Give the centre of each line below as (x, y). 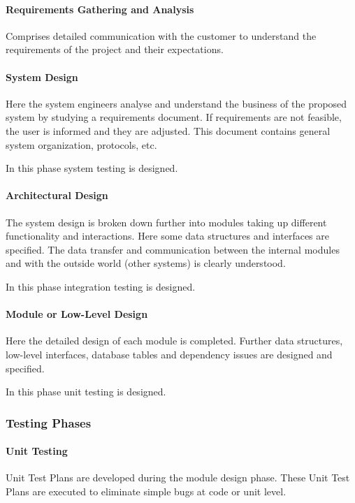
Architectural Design (57, 195)
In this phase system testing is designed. (92, 168)
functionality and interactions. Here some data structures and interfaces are (168, 236)
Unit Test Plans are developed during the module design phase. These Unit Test (178, 478)
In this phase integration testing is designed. (101, 286)
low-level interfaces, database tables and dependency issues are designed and (169, 354)
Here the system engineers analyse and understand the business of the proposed (176, 103)
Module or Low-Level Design (77, 314)
